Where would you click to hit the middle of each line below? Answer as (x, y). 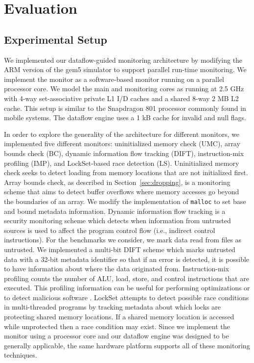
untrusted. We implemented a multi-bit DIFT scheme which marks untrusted (120, 249)
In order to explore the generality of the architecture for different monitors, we (122, 134)
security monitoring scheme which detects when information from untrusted (117, 220)
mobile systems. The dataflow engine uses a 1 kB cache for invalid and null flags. (125, 117)
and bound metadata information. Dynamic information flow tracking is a (115, 211)
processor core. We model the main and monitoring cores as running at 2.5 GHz (124, 89)
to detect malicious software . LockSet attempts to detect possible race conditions (127, 297)
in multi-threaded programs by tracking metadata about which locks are (112, 307)
